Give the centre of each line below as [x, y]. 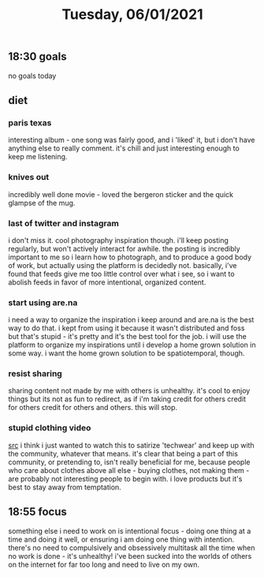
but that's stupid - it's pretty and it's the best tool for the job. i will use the [127, 337]
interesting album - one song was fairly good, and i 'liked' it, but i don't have [132, 140]
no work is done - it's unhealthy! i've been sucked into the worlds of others [130, 556]
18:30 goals [37, 57]
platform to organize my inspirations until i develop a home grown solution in [132, 345]
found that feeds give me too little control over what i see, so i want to [121, 274]
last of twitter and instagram [64, 223]
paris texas [30, 122]
